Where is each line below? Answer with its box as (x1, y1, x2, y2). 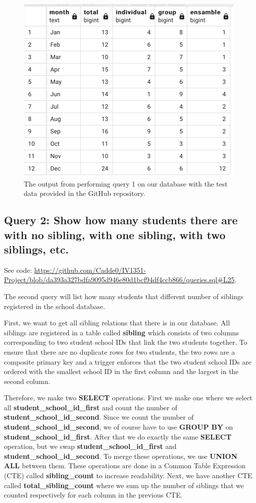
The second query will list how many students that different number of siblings (4, 291, 244, 301)
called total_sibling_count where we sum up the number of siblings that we (4, 480, 244, 490)
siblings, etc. (4, 241, 69, 256)
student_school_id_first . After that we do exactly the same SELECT (4, 431, 232, 441)
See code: (4, 264, 32, 275)
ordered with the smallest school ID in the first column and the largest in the (4, 366, 239, 377)
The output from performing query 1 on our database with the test (24, 178, 228, 189)
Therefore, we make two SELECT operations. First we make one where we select (4, 392, 253, 403)
